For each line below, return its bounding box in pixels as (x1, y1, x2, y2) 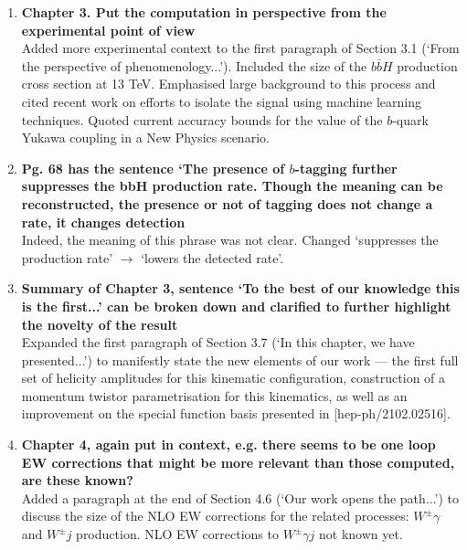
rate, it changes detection (21, 212, 186, 231)
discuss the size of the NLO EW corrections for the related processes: (21, 506, 409, 525)
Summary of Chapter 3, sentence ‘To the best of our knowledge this (21, 279, 460, 298)
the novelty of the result (21, 314, 178, 333)
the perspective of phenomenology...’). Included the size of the (21, 56, 367, 75)
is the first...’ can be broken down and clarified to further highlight (21, 296, 451, 315)
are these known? (21, 471, 133, 490)
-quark (392, 110, 429, 129)
